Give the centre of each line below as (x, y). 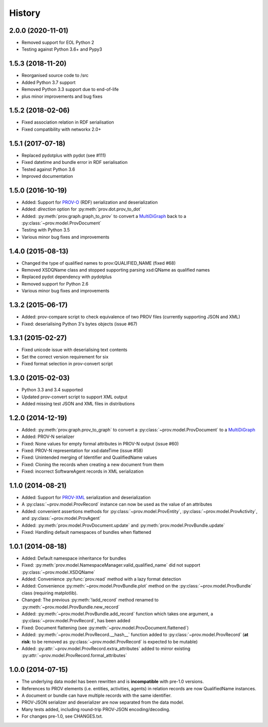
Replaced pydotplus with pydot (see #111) (64, 155)
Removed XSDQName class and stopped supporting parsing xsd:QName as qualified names (116, 270)
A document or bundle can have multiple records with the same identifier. (97, 696)
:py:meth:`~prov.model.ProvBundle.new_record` (71, 607)
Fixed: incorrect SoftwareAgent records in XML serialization (83, 471)
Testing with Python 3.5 (46, 230)
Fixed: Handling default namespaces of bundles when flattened (86, 532)
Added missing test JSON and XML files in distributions (78, 403)
